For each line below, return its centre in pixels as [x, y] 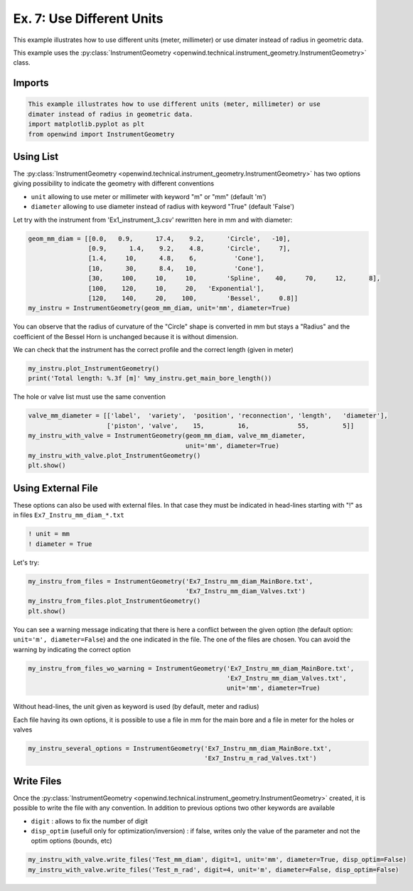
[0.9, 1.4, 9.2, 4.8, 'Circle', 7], [189, 248]
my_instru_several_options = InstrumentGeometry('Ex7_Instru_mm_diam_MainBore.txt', [180, 749]
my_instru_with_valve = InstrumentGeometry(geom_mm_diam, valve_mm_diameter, [167, 436]
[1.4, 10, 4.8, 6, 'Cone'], [176, 258]
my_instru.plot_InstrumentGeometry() [94, 369]
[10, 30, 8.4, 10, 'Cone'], [176, 268]
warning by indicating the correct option [72, 649]
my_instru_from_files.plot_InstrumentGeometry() [114, 601]
